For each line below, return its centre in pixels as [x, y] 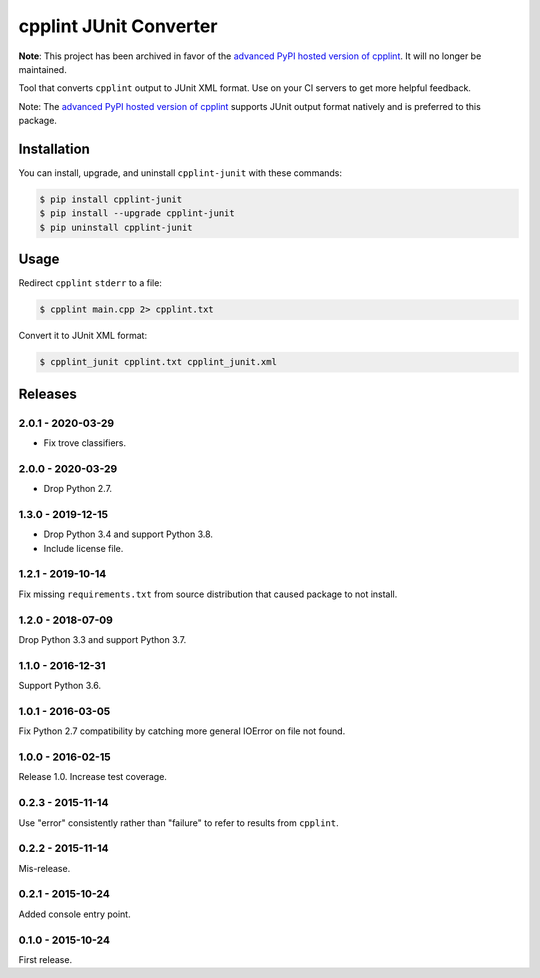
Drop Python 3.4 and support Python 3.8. [128, 534]
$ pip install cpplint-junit [111, 199]
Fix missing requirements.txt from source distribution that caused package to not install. [208, 594]
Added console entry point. [74, 914]
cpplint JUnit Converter [118, 26]
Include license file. [83, 548]
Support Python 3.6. [60, 686]
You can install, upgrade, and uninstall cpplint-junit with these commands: [180, 173]
